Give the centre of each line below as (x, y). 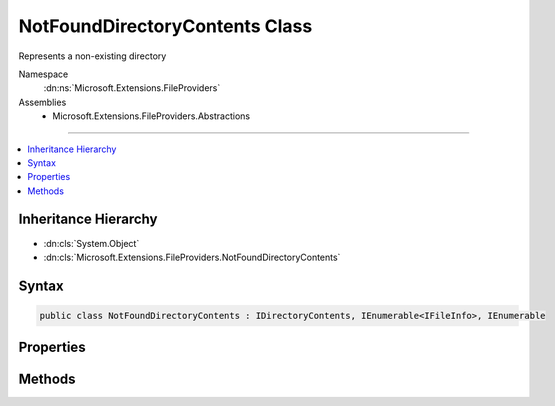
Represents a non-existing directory (92, 56)
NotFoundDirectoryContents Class (165, 26)
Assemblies (42, 102)
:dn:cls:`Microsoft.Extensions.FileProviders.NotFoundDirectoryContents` (192, 257)
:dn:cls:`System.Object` (91, 243)
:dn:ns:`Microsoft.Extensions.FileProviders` (132, 88)
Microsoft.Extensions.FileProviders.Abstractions (151, 116)
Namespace (43, 74)
